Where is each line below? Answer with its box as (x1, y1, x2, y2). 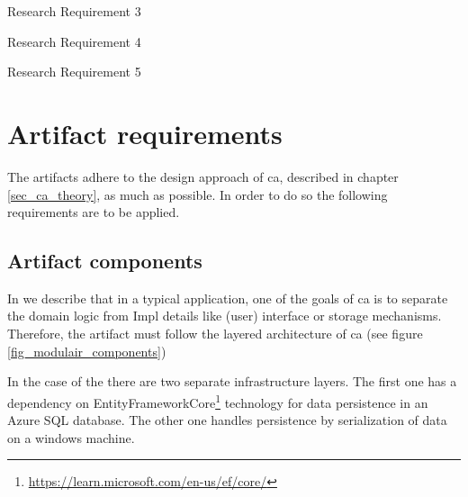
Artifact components (7, 247, 202, 275)
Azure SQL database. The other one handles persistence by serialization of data (7, 411, 447, 429)
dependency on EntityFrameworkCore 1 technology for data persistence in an (7, 390, 428, 411)
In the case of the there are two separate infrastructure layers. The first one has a (7, 372, 457, 391)
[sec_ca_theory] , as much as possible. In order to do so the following (7, 185, 388, 203)
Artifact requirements (7, 114, 283, 151)
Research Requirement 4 (7, 32, 141, 50)
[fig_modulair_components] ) (7, 341, 166, 360)
